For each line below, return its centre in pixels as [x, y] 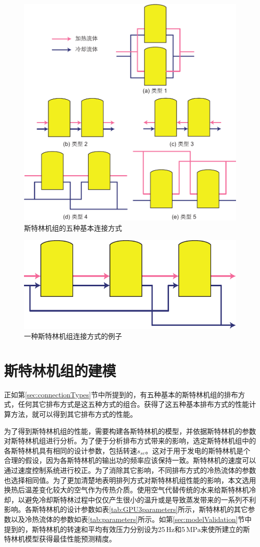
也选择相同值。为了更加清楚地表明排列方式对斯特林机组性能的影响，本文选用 [130, 480]
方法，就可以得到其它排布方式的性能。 [74, 414]
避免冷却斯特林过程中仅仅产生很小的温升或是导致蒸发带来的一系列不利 [140, 499]
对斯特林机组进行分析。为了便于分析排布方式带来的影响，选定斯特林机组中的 [130, 441]
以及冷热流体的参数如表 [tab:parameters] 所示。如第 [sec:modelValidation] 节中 [131, 519]
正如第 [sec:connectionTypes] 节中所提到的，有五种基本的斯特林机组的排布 [121, 394]
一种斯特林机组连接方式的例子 [73, 336]
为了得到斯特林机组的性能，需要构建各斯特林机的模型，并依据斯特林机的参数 [130, 431]
